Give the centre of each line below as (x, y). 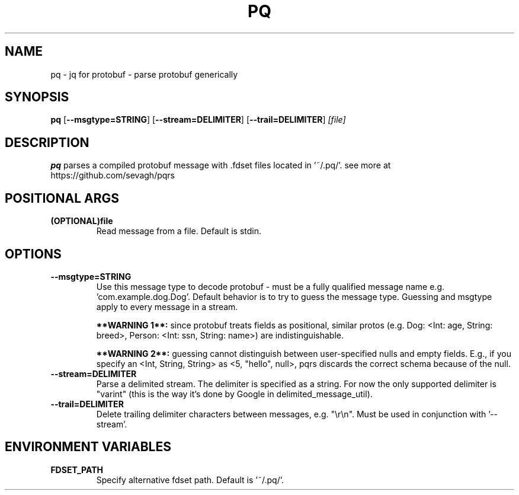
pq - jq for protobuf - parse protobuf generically (144, 74)
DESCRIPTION (47, 142)
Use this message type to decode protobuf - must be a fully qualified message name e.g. (270, 286)
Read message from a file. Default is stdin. (179, 231)
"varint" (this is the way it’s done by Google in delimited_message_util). (234, 394)
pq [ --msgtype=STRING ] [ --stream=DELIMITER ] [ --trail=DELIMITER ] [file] (198, 120)
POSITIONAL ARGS (62, 198)
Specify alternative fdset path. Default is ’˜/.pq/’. (190, 480)
